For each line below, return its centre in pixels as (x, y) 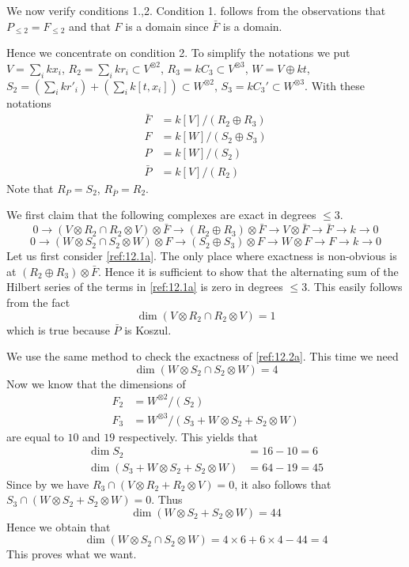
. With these (335, 85)
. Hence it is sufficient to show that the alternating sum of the (248, 271)
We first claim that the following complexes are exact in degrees (161, 215)
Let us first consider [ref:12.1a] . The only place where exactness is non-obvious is (202, 256)
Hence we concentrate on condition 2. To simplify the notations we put (178, 53)
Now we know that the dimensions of (96, 383)
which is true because (58, 329)
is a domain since (167, 26)
